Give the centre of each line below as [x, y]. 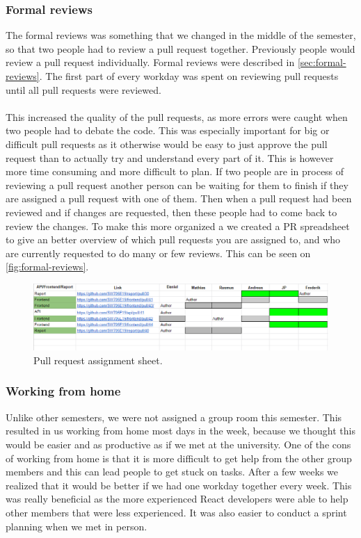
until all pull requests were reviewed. [83, 89]
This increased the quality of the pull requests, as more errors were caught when [177, 116]
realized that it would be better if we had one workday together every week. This [179, 485]
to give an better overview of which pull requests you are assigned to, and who [173, 239]
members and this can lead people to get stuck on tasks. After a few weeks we [172, 472]
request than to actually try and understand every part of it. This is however [170, 157]
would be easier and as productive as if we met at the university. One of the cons [178, 444]
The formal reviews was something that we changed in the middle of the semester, [181, 35]
